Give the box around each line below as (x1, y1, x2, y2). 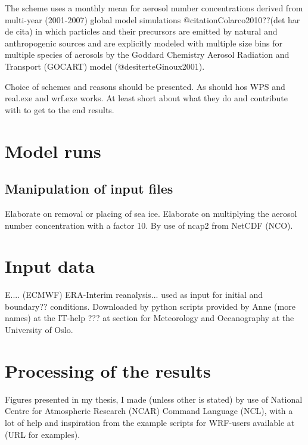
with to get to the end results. (5, 103, 114, 116)
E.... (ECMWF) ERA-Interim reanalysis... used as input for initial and (5, 288, 263, 301)
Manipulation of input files (5, 179, 173, 198)
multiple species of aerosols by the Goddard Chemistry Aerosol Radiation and (5, 48, 290, 61)
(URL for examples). (5, 428, 80, 440)
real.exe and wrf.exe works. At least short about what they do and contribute (5, 92, 288, 104)
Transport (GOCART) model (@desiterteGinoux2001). (5, 60, 205, 72)
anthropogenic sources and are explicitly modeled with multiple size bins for (5, 36, 282, 49)
